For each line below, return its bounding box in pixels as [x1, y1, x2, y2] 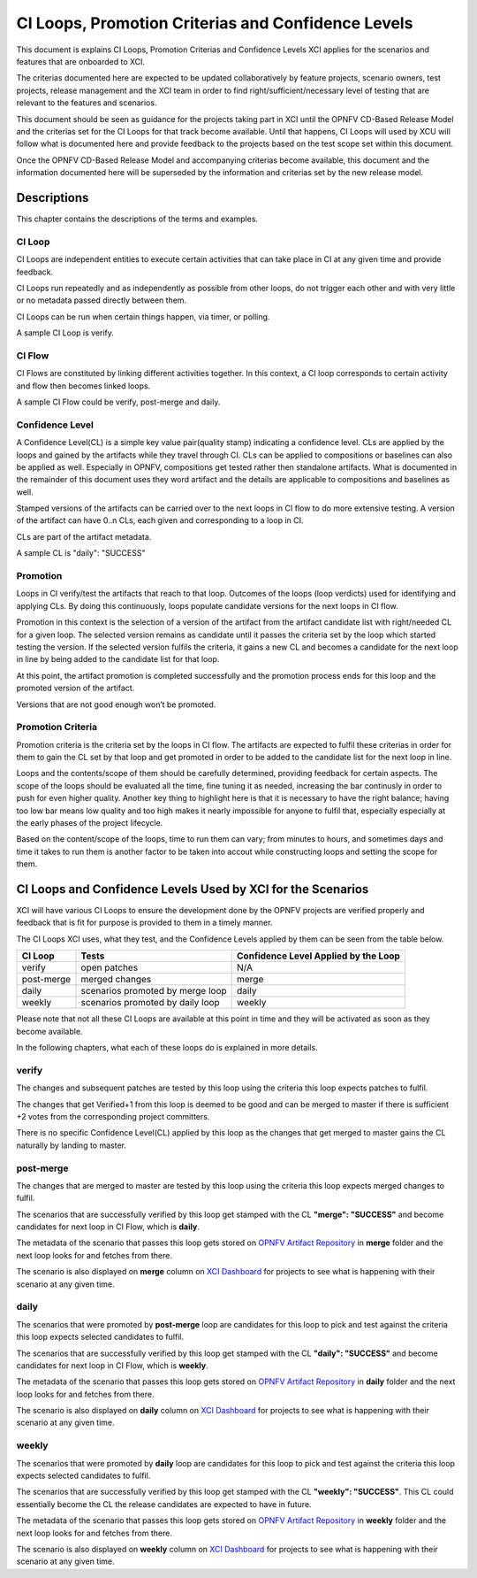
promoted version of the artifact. [16, 682, 135, 694]
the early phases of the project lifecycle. [16, 818, 163, 827]
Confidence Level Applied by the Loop [237, 950, 401, 962]
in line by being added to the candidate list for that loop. [16, 654, 220, 665]
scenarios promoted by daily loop [80, 997, 220, 1009]
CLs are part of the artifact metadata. [16, 531, 152, 542]
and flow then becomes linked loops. [16, 381, 151, 391]
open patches [80, 961, 139, 974]
